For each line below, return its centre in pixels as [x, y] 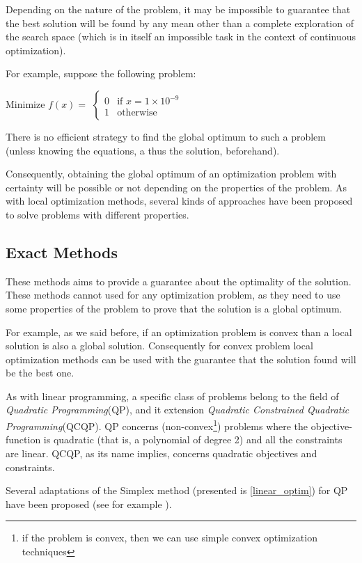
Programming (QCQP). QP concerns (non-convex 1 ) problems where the [157, 425]
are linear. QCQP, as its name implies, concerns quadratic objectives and [162, 453]
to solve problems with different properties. [97, 214]
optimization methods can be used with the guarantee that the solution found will [181, 359]
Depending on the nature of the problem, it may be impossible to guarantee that [178, 9]
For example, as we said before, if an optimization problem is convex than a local [179, 332]
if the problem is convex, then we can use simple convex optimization [170, 538]
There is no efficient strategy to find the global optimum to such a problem [166, 136]
